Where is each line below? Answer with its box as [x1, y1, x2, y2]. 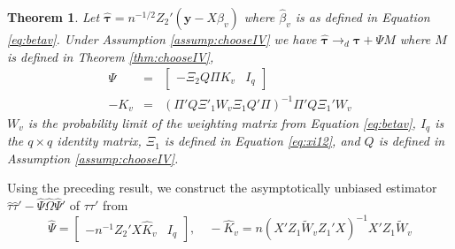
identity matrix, [57, 132, 142, 150]
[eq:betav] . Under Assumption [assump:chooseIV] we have [7, 30, 317, 48]
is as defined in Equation [295, 8, 430, 26]
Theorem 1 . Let [7, 8, 100, 26]
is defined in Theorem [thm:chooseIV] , [7, 47, 214, 65]
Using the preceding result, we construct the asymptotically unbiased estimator [7, 178, 437, 197]
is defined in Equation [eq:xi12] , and [164, 132, 360, 150]
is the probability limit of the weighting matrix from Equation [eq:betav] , [27, 113, 416, 132]
